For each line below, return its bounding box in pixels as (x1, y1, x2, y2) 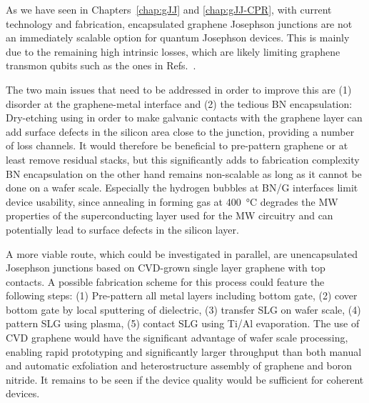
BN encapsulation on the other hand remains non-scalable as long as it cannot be (6, 166, 362, 181)
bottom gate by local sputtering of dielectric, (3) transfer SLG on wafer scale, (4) (6, 302, 361, 317)
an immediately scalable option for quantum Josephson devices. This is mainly (6, 30, 350, 45)
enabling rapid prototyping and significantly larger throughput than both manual (6, 344, 362, 359)
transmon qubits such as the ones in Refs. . (6, 58, 196, 73)
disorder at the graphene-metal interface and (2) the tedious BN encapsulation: (6, 96, 353, 111)
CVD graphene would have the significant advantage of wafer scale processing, (6, 330, 348, 345)
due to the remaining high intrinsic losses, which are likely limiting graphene (6, 44, 340, 59)
